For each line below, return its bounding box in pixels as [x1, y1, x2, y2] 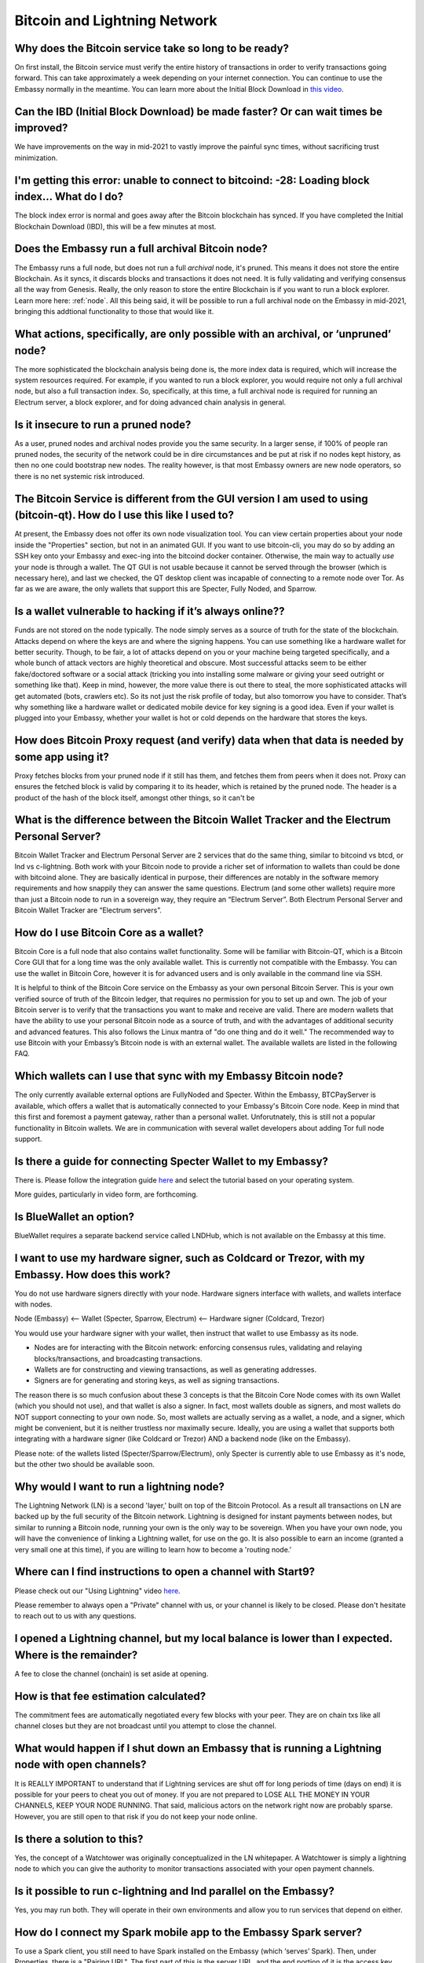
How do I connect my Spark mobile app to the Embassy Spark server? [14, 1925, 363, 1939]
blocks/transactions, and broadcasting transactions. [34, 1354, 203, 1363]
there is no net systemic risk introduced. [14, 471, 145, 481]
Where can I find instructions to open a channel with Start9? [14, 1565, 316, 1578]
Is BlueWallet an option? [14, 1210, 135, 1224]
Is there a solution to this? [14, 1832, 144, 1845]
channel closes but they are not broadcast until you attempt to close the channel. [14, 1721, 277, 1731]
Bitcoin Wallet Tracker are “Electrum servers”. [14, 905, 163, 915]
